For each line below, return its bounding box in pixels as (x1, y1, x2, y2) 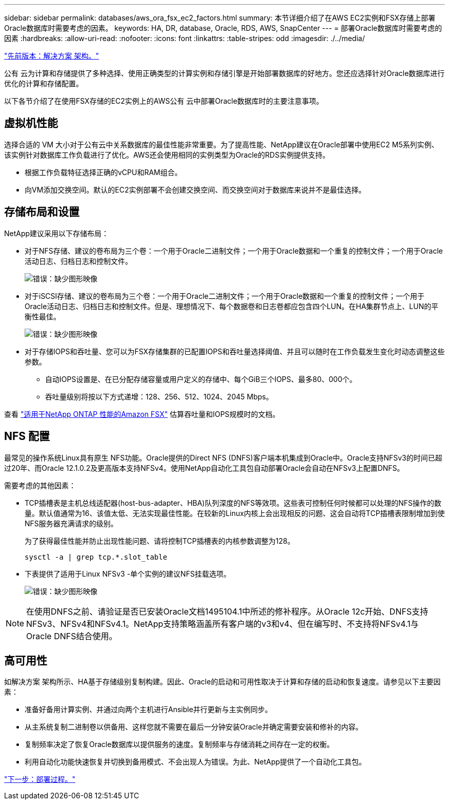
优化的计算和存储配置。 (4, 79, 83, 88)
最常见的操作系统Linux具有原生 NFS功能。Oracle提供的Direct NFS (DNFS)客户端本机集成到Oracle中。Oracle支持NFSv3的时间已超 (4, 453, 442, 462)
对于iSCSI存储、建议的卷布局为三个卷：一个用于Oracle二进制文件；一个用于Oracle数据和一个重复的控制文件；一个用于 (25, 291, 425, 300)
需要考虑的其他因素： (4, 481, 76, 490)
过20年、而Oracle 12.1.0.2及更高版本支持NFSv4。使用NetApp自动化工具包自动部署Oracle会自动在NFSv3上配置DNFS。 (4, 463, 404, 472)
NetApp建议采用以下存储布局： (4, 228, 109, 238)
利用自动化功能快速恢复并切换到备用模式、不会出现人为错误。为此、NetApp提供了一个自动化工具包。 (25, 757, 366, 767)
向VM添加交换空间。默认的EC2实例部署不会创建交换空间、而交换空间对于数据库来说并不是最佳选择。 (25, 185, 366, 194)
